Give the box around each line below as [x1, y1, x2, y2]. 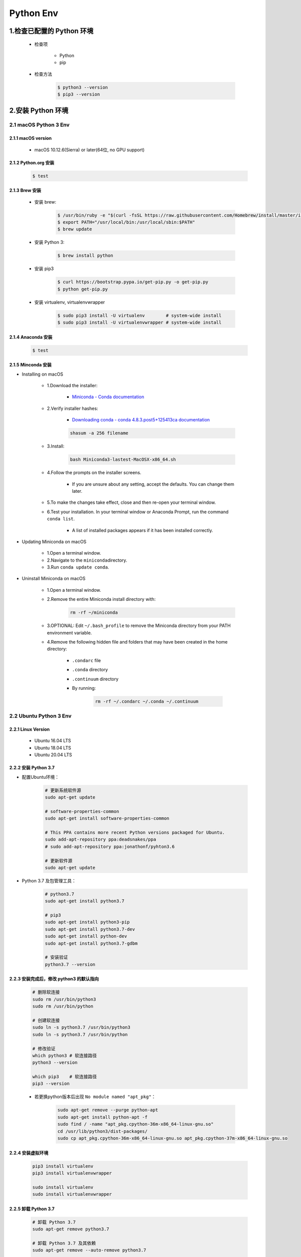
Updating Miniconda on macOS [22, 538, 87, 545]
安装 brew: [34, 199, 56, 205]
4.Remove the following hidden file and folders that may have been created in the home [47, 639, 228, 645]
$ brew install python [57, 253, 113, 258]
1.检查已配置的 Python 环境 [9, 27, 94, 35]
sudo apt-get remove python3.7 [32, 1226, 110, 1232]
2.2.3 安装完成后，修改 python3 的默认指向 [9, 976, 99, 982]
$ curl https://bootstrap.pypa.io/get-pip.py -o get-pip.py [57, 279, 209, 285]
